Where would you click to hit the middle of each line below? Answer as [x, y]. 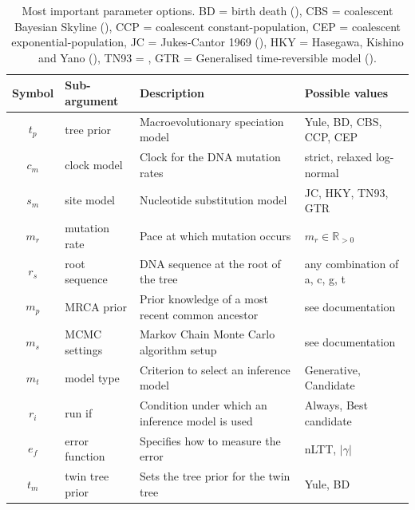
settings [84, 350]
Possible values [346, 93]
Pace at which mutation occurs [215, 235]
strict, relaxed [338, 157]
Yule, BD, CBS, [343, 121]
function [85, 456]
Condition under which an [203, 405]
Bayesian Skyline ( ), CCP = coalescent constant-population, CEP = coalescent [207, 26]
